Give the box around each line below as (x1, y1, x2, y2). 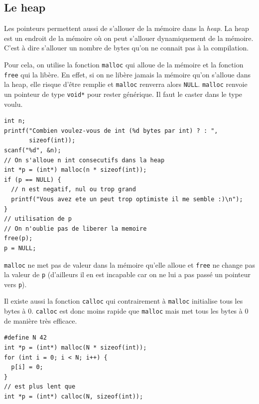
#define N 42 (4, 334, 47, 342)
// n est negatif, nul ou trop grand (11, 186, 136, 193)
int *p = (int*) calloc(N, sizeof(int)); (4, 393, 143, 400)
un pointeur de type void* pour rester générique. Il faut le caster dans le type (4, 88, 243, 99)
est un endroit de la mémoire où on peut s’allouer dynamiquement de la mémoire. (4, 32, 254, 43)
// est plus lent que (4, 383, 76, 391)
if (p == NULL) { (4, 176, 61, 183)
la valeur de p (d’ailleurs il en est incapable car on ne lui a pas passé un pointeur (4, 269, 251, 280)
